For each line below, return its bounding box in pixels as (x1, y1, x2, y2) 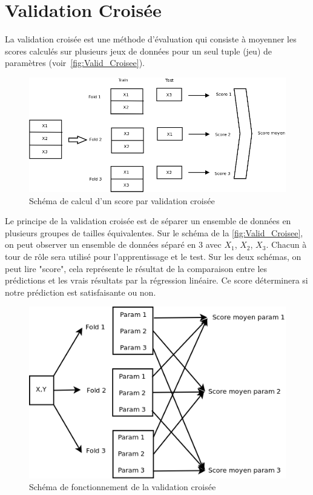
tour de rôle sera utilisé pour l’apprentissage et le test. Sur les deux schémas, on (5, 250, 301, 263)
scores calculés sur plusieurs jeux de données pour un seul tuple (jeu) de (5, 44, 272, 57)
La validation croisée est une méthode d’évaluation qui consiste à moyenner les (5, 33, 297, 45)
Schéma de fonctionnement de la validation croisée (29, 480, 216, 493)
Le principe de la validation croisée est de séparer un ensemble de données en (5, 214, 291, 227)
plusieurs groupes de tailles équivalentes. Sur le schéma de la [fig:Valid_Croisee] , (5, 226, 303, 239)
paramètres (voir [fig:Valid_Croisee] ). (5, 56, 145, 69)
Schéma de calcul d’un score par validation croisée (29, 194, 215, 207)
